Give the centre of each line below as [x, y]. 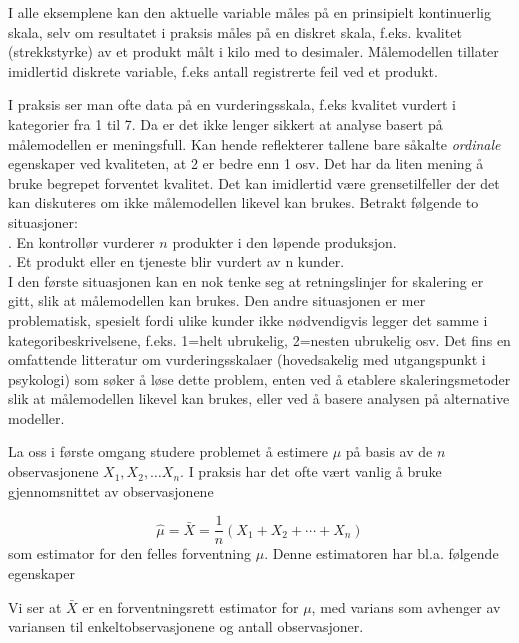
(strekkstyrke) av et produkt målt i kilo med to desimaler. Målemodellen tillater [253, 51]
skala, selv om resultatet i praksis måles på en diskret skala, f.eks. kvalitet [235, 31]
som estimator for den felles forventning [130, 553]
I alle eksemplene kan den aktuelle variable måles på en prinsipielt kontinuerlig [249, 12]
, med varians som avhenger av [406, 606]
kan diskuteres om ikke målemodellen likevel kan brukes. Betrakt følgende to [243, 202]
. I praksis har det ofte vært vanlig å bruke [311, 471]
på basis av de [389, 451]
